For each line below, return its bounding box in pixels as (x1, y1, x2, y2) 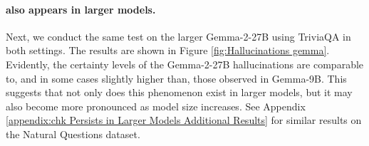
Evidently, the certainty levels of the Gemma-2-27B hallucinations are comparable (6, 56, 364, 71)
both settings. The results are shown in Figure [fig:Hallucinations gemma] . (6, 43, 330, 58)
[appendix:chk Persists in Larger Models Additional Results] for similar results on (6, 113, 362, 127)
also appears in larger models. (6, 1, 156, 16)
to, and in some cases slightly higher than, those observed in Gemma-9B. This (6, 71, 347, 85)
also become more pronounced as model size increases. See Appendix (6, 98, 306, 113)
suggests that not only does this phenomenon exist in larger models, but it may (6, 85, 353, 100)
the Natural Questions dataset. (6, 126, 140, 141)
